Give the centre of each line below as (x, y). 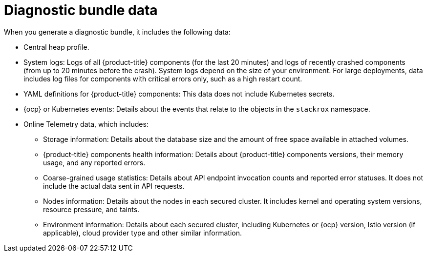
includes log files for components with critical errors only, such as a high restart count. (163, 79)
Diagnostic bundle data (81, 10)
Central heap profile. (56, 47)
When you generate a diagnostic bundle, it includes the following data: (117, 32)
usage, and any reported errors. (94, 162)
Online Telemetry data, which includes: (86, 124)
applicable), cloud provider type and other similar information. (142, 233)
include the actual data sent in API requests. (114, 186)
